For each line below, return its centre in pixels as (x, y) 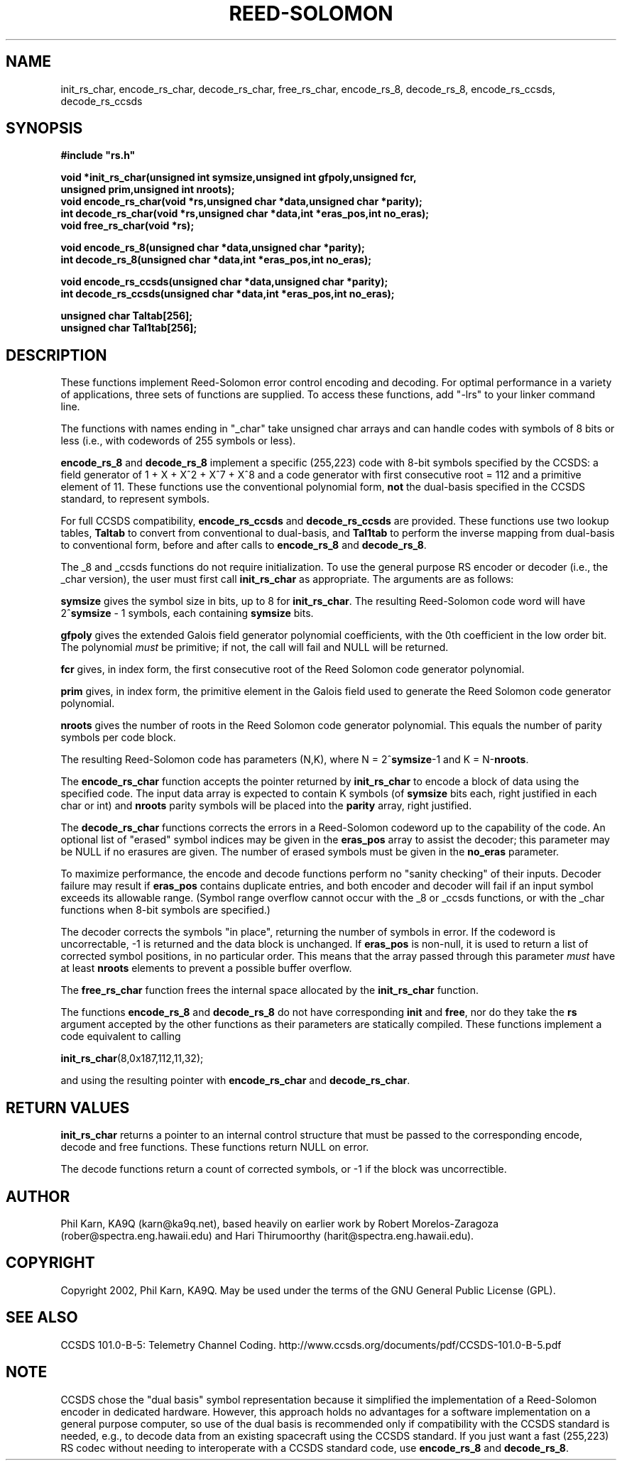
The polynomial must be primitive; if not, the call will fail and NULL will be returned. (255, 647)
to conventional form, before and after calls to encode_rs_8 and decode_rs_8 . (244, 545)
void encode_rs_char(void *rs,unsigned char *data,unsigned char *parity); (241, 202)
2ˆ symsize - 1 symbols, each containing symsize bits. (187, 613)
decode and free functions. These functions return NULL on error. (215, 1147)
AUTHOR (38, 1196)
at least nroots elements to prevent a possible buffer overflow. (206, 968)
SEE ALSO (42, 1318)
